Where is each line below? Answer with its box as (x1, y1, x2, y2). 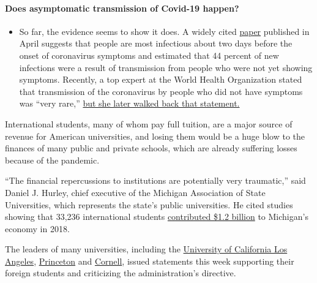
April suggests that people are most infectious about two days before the (19, 37, 293, 50)
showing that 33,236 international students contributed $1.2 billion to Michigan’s (5, 210, 308, 223)
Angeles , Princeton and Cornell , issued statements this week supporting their (5, 254, 294, 267)
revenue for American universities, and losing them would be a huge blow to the (5, 129, 305, 142)
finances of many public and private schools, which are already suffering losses (5, 141, 297, 154)
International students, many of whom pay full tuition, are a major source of (5, 117, 293, 130)
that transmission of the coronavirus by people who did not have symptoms (19, 85, 303, 97)
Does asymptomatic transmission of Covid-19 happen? (5, 1, 239, 14)
